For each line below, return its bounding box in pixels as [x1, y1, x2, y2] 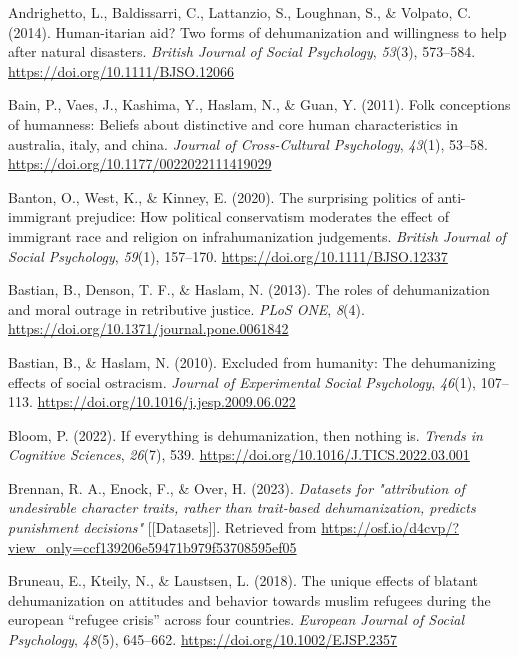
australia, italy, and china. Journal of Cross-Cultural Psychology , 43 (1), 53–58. [8, 133, 488, 154]
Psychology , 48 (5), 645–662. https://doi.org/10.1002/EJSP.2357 [8, 629, 398, 650]
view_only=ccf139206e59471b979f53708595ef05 [8, 536, 297, 557]
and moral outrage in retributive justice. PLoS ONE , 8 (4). [8, 298, 365, 319]
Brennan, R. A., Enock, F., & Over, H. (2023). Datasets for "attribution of [8, 477, 465, 498]
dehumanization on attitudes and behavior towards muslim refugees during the [8, 589, 491, 610]
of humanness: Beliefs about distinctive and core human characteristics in [8, 113, 458, 134]
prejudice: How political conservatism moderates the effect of [76, 206, 449, 227]
